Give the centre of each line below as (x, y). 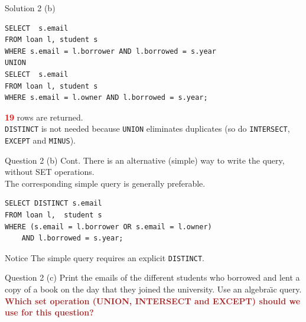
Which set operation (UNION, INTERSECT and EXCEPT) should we (153, 300)
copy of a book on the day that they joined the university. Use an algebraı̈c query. (153, 289)
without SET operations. (50, 172)
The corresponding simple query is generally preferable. (105, 183)
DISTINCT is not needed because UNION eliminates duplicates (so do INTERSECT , (147, 129)
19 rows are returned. (44, 117)
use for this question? (49, 312)
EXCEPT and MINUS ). (40, 140)
